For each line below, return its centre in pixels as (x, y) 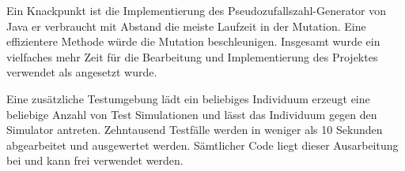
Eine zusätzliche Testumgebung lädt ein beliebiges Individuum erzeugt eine (188, 98)
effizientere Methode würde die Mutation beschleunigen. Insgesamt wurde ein (193, 41)
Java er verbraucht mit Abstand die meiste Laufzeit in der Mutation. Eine (186, 26)
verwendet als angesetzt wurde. (82, 72)
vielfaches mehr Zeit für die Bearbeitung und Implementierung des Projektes (192, 56)
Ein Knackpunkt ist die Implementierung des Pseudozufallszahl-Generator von (197, 10)
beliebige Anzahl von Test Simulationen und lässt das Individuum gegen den (192, 114)
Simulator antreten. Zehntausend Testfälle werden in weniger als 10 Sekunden (195, 130)
